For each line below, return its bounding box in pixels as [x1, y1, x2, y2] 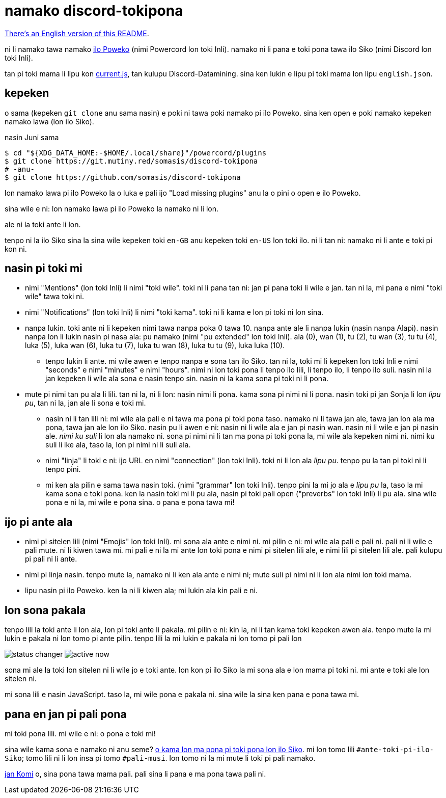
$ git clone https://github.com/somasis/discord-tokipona [5, 173, 241, 181]
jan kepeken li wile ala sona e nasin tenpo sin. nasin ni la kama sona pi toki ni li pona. [45, 374, 329, 383]
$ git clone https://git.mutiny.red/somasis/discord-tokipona [5, 156, 258, 165]
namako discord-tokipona [5, 2, 183, 19]
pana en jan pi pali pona [5, 707, 127, 721]
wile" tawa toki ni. [25, 292, 84, 301]
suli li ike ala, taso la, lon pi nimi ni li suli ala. [45, 440, 191, 449]
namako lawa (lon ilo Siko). [5, 117, 94, 126]
